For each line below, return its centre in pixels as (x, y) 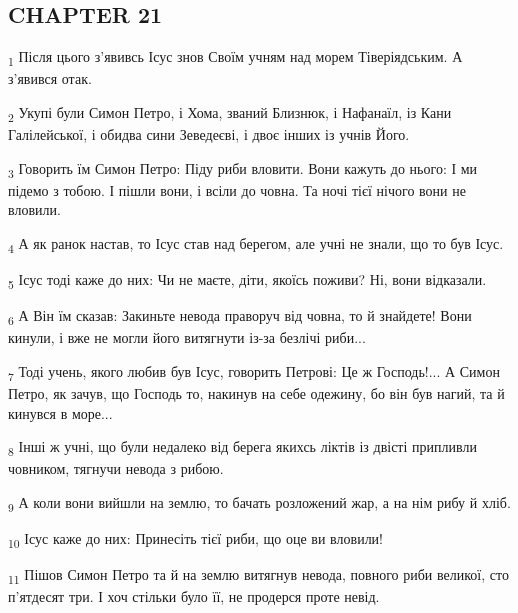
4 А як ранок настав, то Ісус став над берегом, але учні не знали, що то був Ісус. (256, 244)
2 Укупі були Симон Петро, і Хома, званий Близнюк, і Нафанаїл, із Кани (230, 113)
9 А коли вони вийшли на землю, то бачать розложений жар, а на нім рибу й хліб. (259, 503)
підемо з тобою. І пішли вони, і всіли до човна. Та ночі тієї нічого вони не (237, 189)
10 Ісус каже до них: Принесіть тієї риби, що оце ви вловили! (196, 539)
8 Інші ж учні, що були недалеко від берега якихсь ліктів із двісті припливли (242, 448)
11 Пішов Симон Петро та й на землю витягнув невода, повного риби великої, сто (258, 575)
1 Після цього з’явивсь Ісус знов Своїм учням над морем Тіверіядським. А (235, 57)
